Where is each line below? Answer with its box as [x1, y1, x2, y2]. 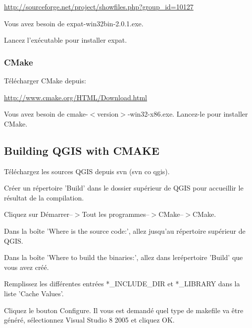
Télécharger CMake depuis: [4, 75, 86, 85]
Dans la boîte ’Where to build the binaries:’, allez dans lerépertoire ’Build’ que [4, 252, 243, 262]
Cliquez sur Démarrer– [4, 209, 73, 219]
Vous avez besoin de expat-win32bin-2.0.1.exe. [4, 18, 144, 28]
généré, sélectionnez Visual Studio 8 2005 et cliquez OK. [4, 315, 175, 325]
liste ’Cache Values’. [4, 288, 64, 298]
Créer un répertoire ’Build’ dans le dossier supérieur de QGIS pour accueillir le [4, 183, 244, 193]
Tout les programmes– [82, 209, 150, 219]
